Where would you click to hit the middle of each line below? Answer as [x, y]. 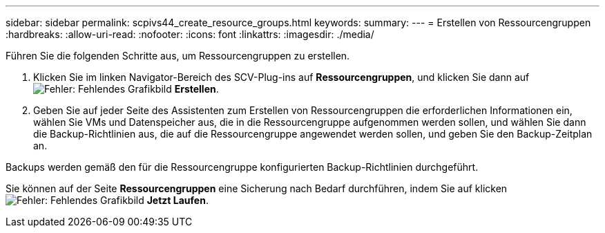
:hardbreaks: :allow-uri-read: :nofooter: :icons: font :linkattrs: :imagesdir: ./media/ [190, 34]
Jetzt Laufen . [177, 200]
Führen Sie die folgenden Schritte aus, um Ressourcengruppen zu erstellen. [178, 56]
